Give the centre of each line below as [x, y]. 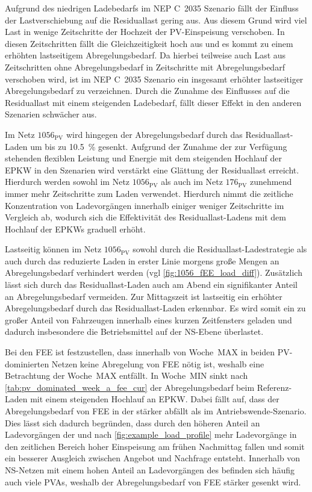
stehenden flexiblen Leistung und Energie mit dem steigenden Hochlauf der [143, 158]
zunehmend [271, 182]
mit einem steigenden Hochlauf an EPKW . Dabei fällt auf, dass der [155, 399]
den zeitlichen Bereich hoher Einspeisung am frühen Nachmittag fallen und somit [155, 446]
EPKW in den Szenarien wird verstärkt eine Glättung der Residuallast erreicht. [152, 170]
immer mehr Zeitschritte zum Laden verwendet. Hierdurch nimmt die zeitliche [149, 193]
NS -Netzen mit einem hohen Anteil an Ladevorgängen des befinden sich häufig [150, 469]
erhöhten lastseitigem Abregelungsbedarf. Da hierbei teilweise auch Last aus [145, 55]
